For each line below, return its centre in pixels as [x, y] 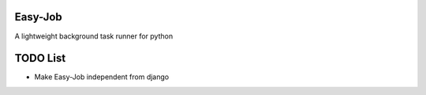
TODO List [40, 58]
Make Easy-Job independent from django [102, 77]
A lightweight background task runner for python [94, 36]
